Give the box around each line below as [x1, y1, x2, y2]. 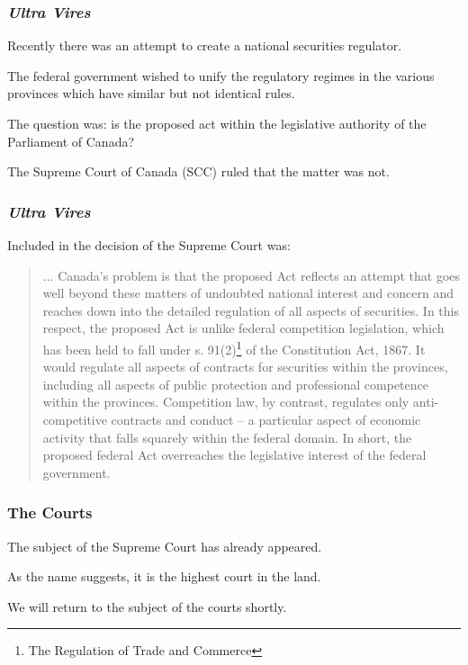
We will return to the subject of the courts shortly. [7, 597, 287, 616]
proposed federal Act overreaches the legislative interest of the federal [42, 445, 427, 464]
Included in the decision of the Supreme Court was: [7, 236, 291, 254]
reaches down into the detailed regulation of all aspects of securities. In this [42, 301, 459, 319]
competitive [42, 410, 107, 428]
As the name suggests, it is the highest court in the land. [7, 567, 321, 586]
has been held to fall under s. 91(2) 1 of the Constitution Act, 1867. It [42, 337, 426, 358]
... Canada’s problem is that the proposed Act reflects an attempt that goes [42, 265, 461, 284]
